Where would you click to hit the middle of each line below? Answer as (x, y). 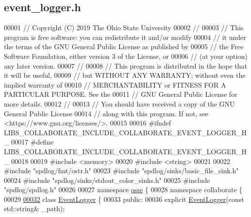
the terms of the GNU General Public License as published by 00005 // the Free (124, 46)
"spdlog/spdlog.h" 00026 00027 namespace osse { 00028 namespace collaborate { (123, 190)
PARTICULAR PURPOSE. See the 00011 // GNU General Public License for (121, 94)
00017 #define (33, 142)
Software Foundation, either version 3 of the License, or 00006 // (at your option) (126, 56)
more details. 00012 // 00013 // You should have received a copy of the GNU (119, 103)
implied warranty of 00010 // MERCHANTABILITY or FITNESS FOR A (115, 84)
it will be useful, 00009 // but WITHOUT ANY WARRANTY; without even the (125, 75)
